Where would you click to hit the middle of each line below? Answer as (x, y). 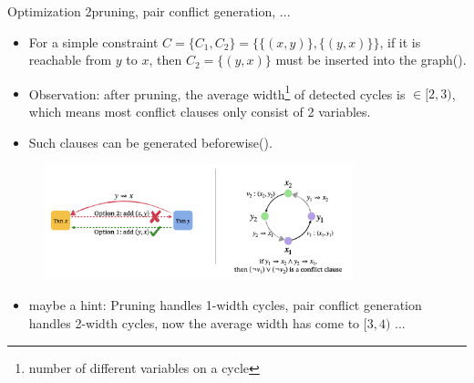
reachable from (70, 60)
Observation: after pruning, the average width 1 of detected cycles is (217, 92)
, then (165, 60)
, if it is (400, 41)
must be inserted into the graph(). (371, 60)
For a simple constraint (93, 41)
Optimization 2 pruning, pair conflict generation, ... (149, 11)
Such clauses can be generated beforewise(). (150, 142)
